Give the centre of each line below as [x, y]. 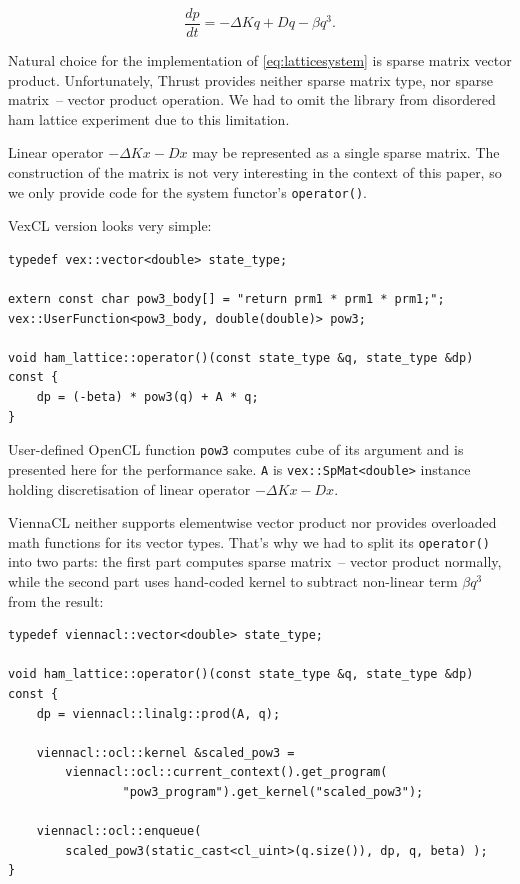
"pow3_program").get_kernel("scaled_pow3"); [273, 791]
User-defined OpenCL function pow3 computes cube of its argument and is [236, 449]
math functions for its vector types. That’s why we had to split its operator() [249, 541]
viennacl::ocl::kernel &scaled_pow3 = [165, 752]
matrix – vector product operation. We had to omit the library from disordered [252, 99]
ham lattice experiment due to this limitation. [149, 118]
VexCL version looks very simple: [110, 225]
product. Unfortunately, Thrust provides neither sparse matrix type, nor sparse [251, 79]
